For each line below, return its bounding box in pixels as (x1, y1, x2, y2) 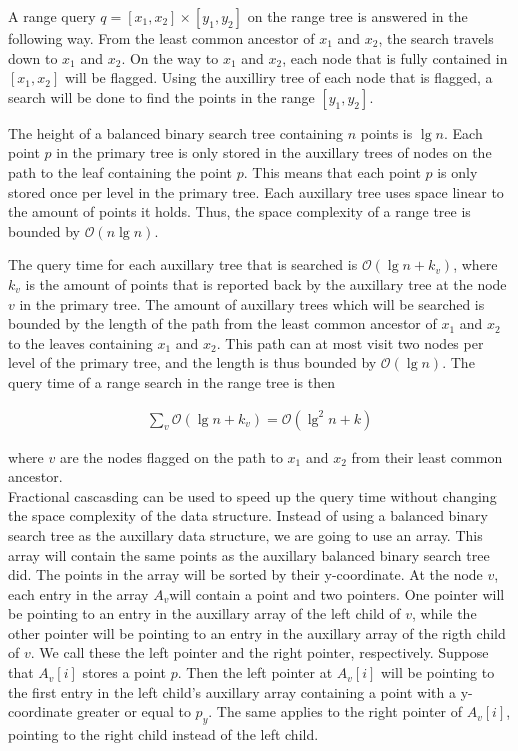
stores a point (82, 662, 166, 683)
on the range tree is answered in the (247, 6, 468, 26)
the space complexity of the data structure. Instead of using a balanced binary (8, 505, 488, 526)
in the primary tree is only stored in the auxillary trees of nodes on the (56, 142, 492, 163)
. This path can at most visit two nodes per (216, 332, 484, 353)
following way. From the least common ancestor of (8, 28, 315, 48)
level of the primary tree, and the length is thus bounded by (8, 352, 377, 373)
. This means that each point (243, 161, 421, 182)
